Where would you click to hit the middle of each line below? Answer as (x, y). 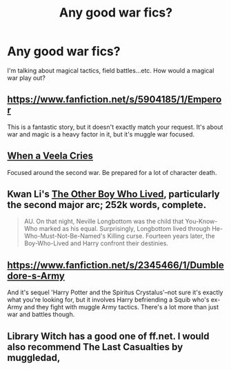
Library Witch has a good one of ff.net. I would (108, 336)
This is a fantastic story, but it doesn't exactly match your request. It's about (115, 127)
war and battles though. (41, 314)
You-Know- (201, 221)
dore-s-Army (36, 276)
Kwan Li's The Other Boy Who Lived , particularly (114, 194)
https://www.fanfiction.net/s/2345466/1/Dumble (115, 265)
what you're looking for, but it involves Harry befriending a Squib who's (108, 300)
